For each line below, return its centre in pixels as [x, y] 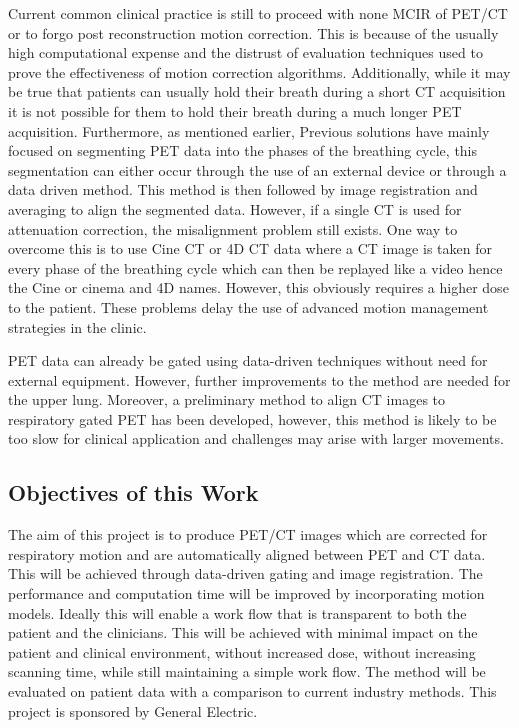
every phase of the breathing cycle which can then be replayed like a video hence [255, 267]
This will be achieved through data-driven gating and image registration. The [245, 573]
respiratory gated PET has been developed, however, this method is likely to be [252, 418]
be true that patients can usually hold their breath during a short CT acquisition [257, 91]
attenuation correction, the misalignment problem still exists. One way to [233, 228]
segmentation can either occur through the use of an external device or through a [257, 169]
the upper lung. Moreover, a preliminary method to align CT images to [227, 399]
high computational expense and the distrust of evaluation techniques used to [245, 52]
